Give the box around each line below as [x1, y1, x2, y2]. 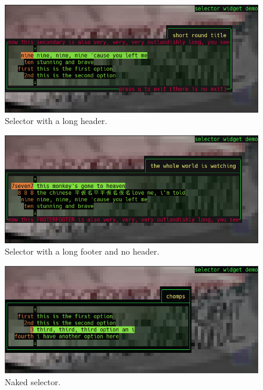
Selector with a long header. [5, 114, 108, 127]
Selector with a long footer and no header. [5, 245, 160, 258]
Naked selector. [5, 376, 61, 388]
